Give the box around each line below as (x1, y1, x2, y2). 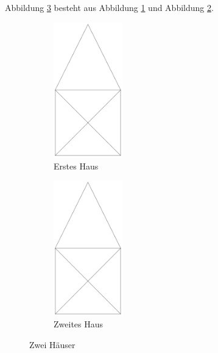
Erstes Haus (54, 159, 99, 172)
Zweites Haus (54, 318, 104, 330)
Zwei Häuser (29, 338, 76, 351)
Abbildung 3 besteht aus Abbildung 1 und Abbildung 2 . (5, 1, 214, 13)
